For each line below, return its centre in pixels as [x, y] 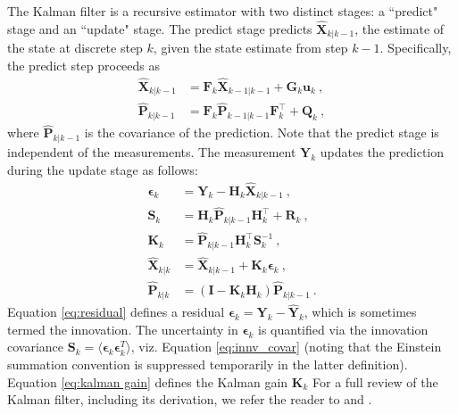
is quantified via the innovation [343, 329]
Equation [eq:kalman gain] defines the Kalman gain [148, 381]
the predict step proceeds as [84, 65]
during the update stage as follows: [103, 169]
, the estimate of [400, 28]
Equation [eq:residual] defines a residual [116, 312]
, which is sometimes [360, 312]
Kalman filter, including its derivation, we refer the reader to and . [190, 399]
